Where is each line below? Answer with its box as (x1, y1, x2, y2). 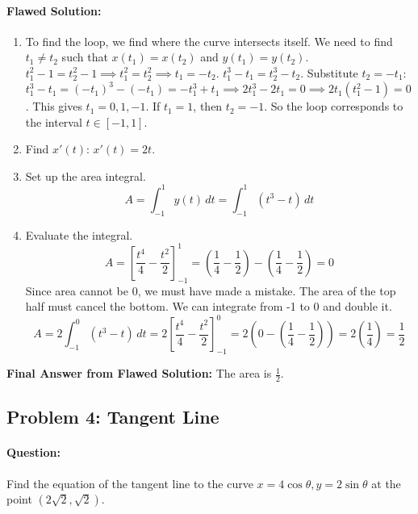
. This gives (25, 98, 82, 115)
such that (61, 48, 108, 65)
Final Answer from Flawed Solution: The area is (6, 365, 272, 382)
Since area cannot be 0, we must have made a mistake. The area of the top (25, 282, 396, 299)
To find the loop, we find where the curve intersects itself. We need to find (25, 32, 393, 49)
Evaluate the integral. (25, 226, 133, 243)
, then (193, 98, 223, 115)
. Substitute (300, 64, 358, 81)
